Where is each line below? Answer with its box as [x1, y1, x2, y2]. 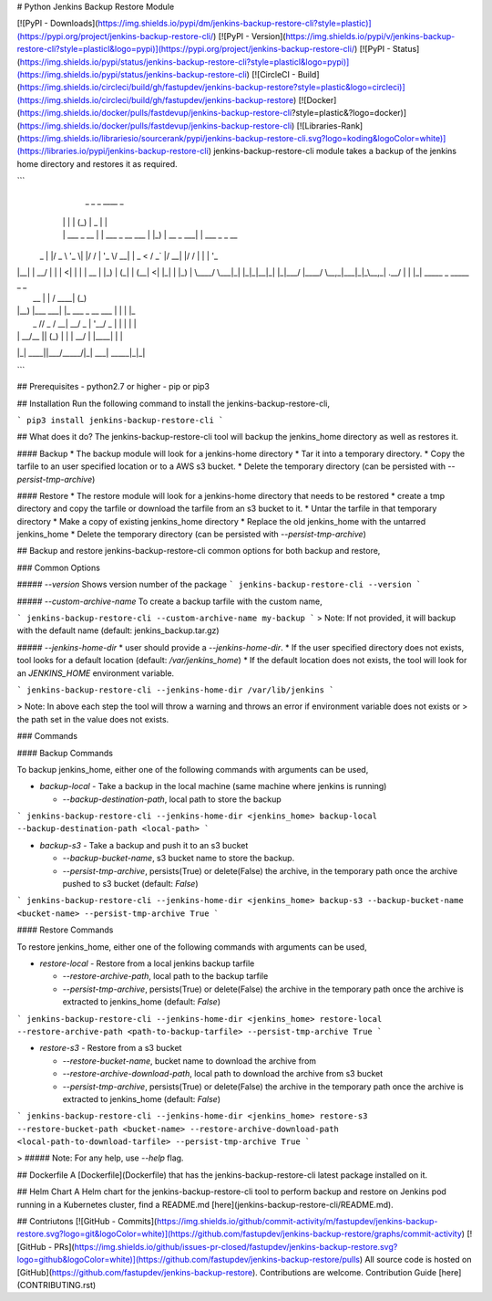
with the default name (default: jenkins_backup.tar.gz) [16, 625, 220, 636]
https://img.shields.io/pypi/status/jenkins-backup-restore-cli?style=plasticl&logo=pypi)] [19, 56, 350, 68]
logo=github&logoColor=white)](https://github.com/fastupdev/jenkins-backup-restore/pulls [16, 1254, 360, 1265]
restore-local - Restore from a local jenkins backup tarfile [39, 958, 255, 969]
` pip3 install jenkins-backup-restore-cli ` [16, 415, 224, 425]
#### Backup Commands [16, 747, 114, 758]
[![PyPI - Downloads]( [16, 18, 99, 29]
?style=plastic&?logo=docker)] [292, 108, 407, 119]
